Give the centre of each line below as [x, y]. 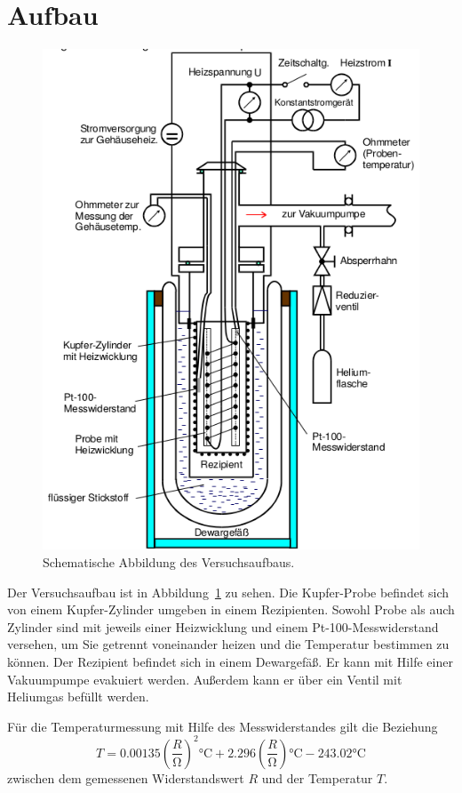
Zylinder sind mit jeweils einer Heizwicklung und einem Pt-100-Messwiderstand [223, 626]
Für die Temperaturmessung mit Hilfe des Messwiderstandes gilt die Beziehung [223, 726]
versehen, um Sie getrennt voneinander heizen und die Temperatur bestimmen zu [228, 644]
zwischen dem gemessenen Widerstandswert [126, 777]
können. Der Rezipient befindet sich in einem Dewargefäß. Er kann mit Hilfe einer [230, 662]
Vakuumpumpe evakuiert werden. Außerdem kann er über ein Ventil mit [205, 679]
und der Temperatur [317, 777]
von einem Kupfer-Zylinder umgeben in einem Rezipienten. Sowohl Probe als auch [231, 609]
